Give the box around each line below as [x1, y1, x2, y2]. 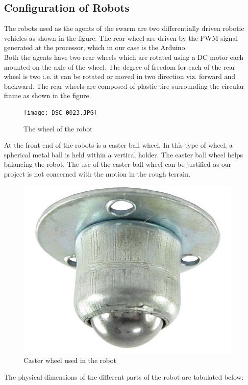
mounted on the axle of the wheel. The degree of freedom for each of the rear [4, 61, 236, 72]
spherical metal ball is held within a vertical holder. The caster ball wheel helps [4, 149, 243, 159]
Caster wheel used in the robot [24, 355, 116, 365]
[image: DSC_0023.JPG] [24, 109, 98, 116]
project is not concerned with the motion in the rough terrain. [4, 168, 191, 179]
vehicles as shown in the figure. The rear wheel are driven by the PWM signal [4, 32, 238, 43]
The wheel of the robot [24, 123, 93, 133]
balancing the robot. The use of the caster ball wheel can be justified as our [4, 159, 231, 169]
